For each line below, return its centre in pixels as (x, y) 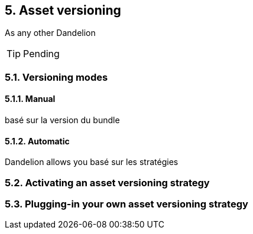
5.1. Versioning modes (56, 77)
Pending (41, 54)
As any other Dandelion (50, 33)
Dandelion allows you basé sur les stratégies (92, 162)
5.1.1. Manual (30, 99)
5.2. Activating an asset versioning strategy (107, 182)
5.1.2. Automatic (37, 141)
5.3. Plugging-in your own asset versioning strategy (126, 204)
